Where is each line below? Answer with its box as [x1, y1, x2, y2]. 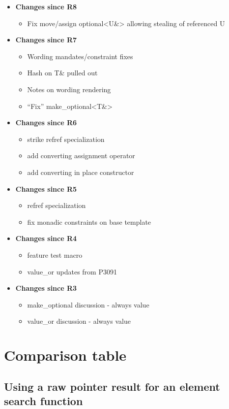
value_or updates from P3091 [27, 266, 117, 276]
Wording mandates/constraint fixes [27, 51, 133, 61]
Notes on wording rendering [27, 84, 111, 94]
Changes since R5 [15, 183, 77, 194]
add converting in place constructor [27, 167, 134, 177]
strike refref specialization [27, 134, 105, 144]
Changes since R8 [15, 1, 77, 11]
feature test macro [27, 249, 83, 260]
